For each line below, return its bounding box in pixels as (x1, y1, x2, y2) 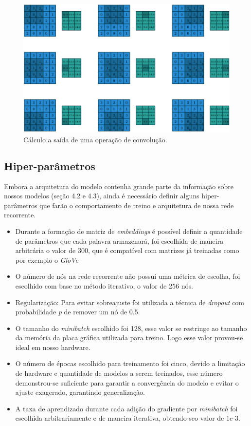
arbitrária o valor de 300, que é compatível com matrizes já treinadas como (15, 245, 239, 255)
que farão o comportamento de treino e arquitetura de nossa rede (39, 200, 234, 210)
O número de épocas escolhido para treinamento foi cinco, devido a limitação (15, 358, 245, 368)
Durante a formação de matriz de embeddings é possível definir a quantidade (15, 226, 243, 236)
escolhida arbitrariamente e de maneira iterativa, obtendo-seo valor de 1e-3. (15, 413, 240, 423)
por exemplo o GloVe (15, 254, 78, 265)
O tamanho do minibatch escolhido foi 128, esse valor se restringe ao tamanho (15, 323, 247, 333)
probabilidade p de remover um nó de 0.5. (15, 307, 140, 317)
